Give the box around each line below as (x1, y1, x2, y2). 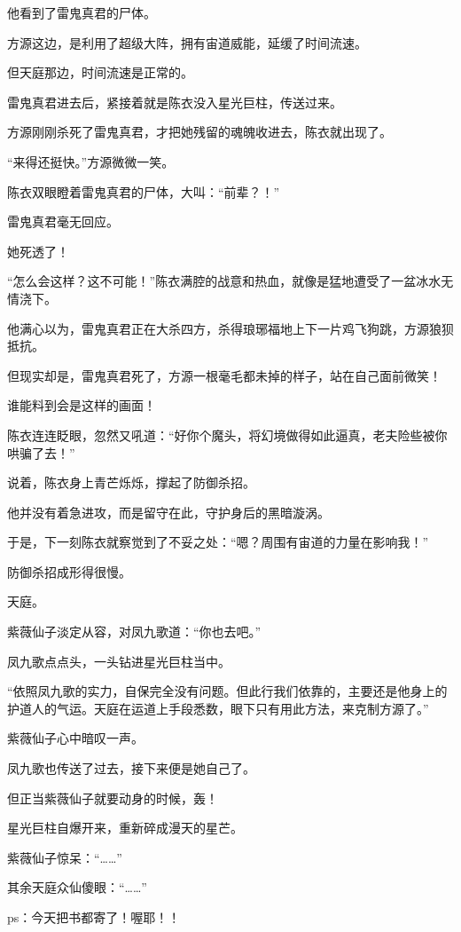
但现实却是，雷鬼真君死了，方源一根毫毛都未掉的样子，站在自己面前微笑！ (7, 366, 441, 384)
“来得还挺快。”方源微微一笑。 (7, 152, 175, 170)
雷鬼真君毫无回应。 (7, 212, 119, 231)
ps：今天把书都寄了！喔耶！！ (7, 908, 181, 926)
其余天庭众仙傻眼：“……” (7, 878, 147, 896)
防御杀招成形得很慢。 (7, 562, 131, 581)
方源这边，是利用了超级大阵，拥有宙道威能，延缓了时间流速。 (7, 33, 367, 51)
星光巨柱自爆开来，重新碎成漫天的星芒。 (7, 818, 243, 837)
